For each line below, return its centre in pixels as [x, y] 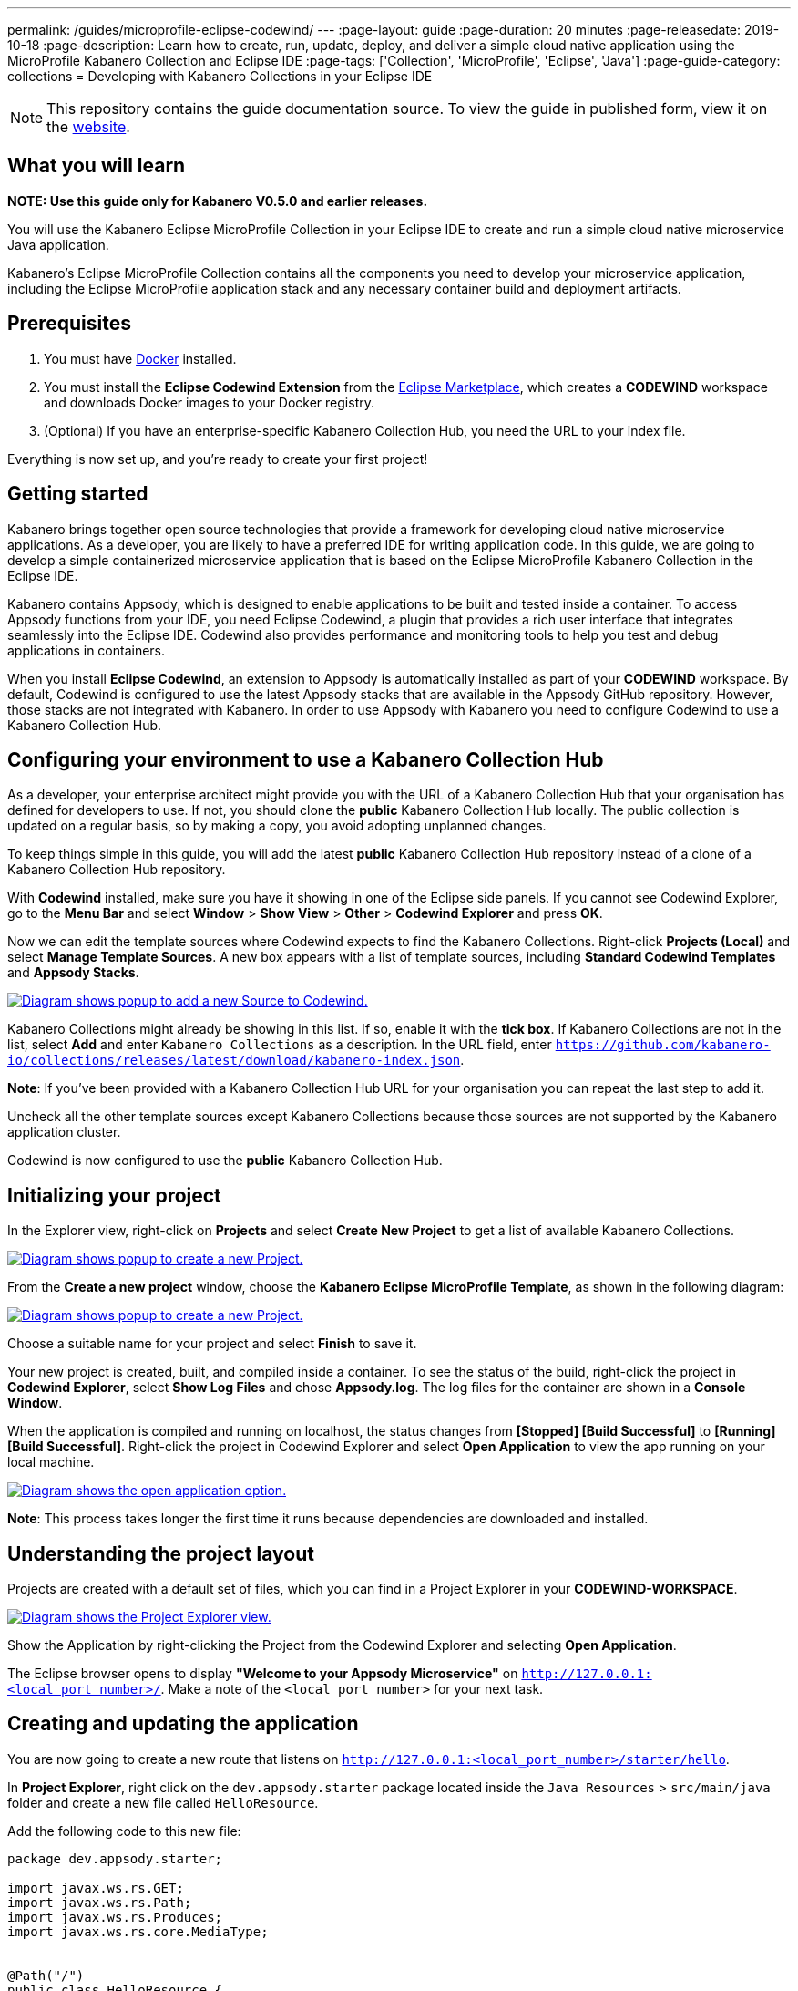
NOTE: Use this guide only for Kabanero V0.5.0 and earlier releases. [218, 201]
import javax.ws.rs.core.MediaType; [138, 1931]
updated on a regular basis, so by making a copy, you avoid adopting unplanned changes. [277, 826]
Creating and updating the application [183, 1724]
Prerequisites [69, 324]
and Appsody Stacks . [73, 973]
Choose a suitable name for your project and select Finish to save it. [212, 1344]
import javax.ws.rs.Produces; [115, 1917]
